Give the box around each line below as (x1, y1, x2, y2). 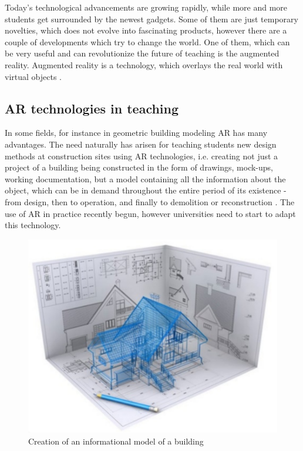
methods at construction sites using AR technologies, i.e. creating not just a (5, 149, 278, 162)
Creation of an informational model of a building (28, 435, 204, 447)
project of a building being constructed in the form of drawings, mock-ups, (5, 161, 273, 173)
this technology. (5, 219, 61, 231)
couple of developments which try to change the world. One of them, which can (5, 35, 290, 48)
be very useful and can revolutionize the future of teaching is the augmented (5, 47, 280, 59)
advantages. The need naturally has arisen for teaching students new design (5, 138, 277, 150)
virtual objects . (5, 70, 62, 82)
